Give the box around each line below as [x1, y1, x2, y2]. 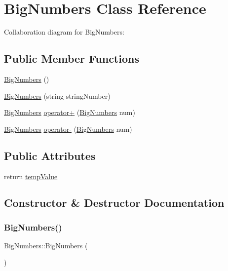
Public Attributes [4, 148, 96, 163]
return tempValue [4, 171, 58, 181]
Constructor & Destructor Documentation [4, 195, 225, 210]
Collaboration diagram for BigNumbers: [4, 27, 124, 37]
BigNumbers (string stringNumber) [4, 90, 111, 101]
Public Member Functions [4, 51, 139, 66]
